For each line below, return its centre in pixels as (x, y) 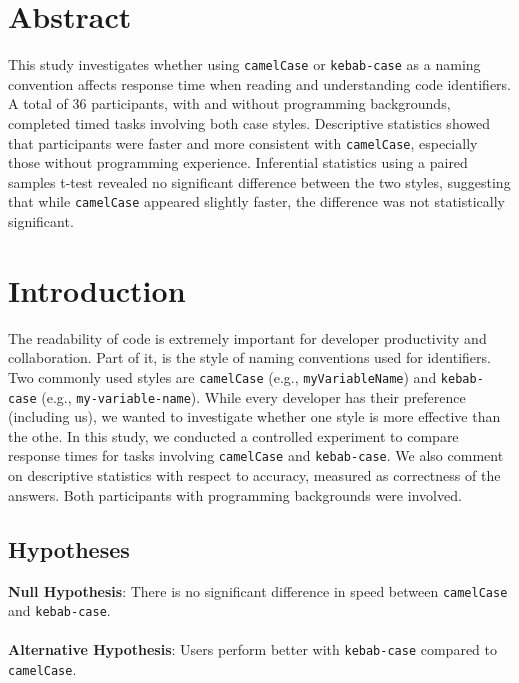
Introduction (97, 289)
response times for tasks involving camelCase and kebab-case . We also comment (256, 455)
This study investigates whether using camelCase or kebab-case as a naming (244, 64)
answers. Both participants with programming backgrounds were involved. (235, 494)
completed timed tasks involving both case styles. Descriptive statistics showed (249, 122)
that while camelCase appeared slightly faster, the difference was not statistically (256, 201)
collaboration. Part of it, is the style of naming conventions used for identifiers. (249, 357)
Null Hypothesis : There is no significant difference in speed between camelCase (258, 590)
